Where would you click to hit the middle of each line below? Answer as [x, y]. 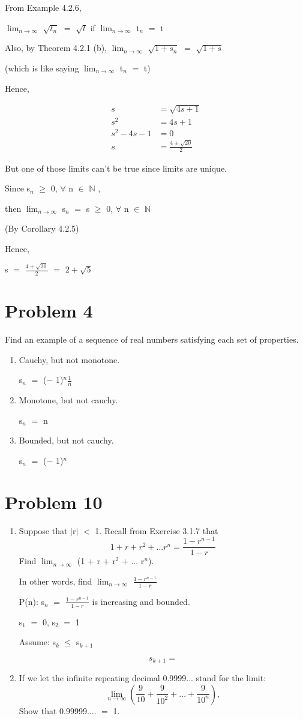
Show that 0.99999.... [58, 710]
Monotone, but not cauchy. [68, 400]
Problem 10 [54, 501]
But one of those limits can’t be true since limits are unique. [116, 168]
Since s [18, 188]
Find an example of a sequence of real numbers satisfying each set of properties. [152, 339]
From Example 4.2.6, [43, 7]
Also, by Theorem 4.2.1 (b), [56, 48]
